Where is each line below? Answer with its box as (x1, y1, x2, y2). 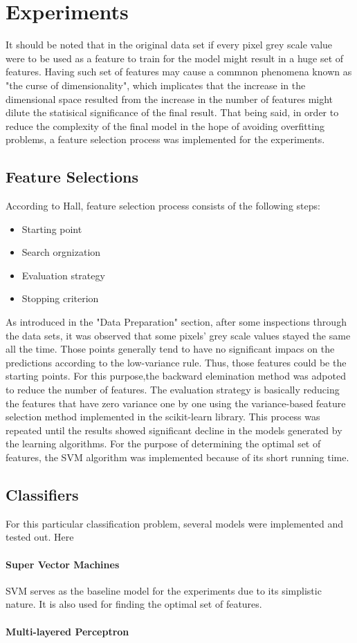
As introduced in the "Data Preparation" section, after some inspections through (6, 315, 347, 329)
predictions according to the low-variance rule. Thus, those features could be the (6, 355, 347, 369)
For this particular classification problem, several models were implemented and (6, 516, 344, 530)
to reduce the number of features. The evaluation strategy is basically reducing (6, 382, 340, 397)
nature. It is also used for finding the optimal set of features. (6, 597, 262, 611)
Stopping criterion (21, 291, 99, 306)
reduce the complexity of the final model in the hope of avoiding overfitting (6, 118, 324, 133)
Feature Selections (6, 166, 138, 187)
